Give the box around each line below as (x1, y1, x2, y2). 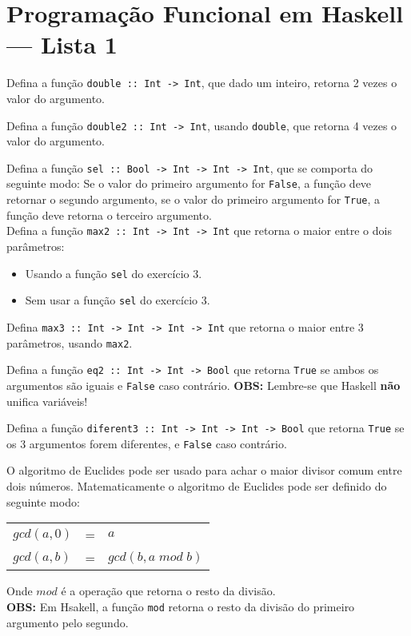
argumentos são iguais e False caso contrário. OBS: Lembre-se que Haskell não (6, 376, 401, 393)
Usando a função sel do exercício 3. (25, 264, 202, 281)
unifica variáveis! (6, 392, 88, 409)
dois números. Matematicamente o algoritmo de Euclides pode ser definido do (6, 478, 387, 495)
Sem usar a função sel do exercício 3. (25, 292, 210, 308)
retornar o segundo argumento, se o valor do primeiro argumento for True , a (6, 191, 381, 208)
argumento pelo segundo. (6, 614, 129, 630)
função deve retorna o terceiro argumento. (6, 206, 212, 223)
